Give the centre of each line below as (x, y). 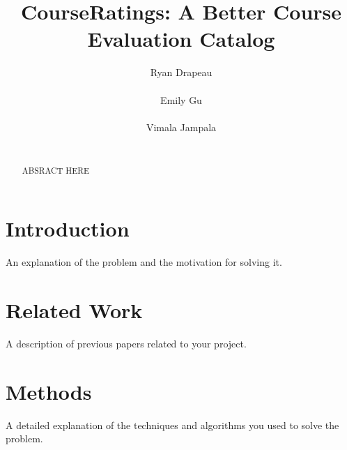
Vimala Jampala (181, 127)
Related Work (74, 310)
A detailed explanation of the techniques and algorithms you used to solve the (172, 425)
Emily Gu (181, 99)
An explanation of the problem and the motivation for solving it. (144, 262)
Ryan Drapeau (181, 72)
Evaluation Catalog (181, 39)
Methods (49, 391)
